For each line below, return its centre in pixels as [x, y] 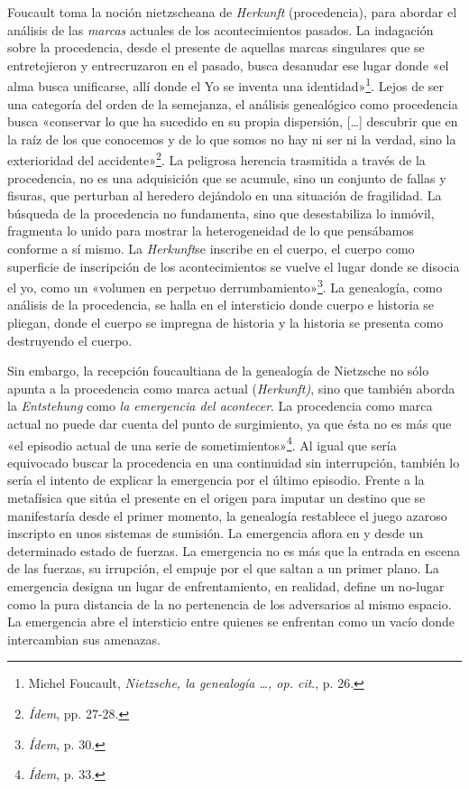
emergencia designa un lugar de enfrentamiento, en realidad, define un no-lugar [226, 586]
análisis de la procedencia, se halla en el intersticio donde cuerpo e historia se [221, 305]
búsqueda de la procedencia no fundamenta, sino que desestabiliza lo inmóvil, [221, 213]
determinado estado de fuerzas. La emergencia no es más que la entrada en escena [234, 550]
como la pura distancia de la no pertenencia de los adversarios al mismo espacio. [230, 603]
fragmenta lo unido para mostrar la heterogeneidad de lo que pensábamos [211, 231]
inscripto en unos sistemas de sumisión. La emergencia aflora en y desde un [215, 533]
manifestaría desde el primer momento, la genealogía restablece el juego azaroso [227, 515]
